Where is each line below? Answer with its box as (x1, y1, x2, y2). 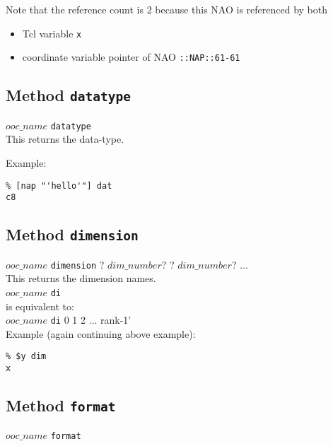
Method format (6, 394, 116, 416)
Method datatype (6, 84, 131, 106)
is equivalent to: (6, 298, 74, 313)
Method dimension (6, 223, 139, 245)
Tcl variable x (22, 25, 82, 40)
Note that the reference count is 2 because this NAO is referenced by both (6, 2, 328, 16)
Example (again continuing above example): (6, 326, 196, 341)
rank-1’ (100, 312, 132, 327)
